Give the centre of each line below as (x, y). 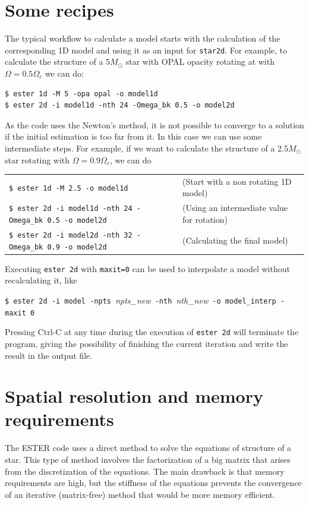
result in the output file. (49, 355)
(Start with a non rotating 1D (237, 181)
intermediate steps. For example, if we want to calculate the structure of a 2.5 (146, 148)
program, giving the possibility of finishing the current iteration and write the (146, 343)
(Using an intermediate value (235, 208)
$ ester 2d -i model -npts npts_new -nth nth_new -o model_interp (141, 300)
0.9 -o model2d (77, 247)
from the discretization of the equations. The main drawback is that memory (145, 471)
